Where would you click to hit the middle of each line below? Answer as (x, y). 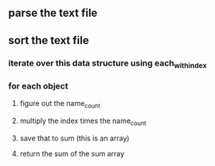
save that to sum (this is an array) (74, 138)
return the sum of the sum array (72, 153)
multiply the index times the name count (83, 121)
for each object (38, 85)
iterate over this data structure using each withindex (107, 64)
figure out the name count (60, 105)
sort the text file (49, 40)
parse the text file (53, 13)
